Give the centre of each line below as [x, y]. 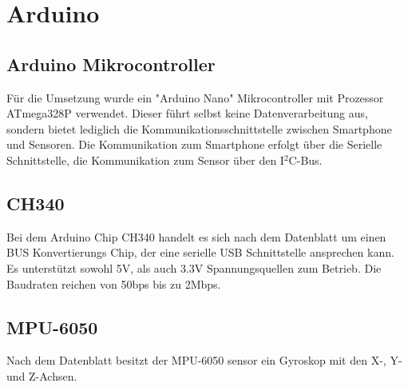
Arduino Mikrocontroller [111, 64]
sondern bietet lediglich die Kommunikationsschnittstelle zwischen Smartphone [199, 128]
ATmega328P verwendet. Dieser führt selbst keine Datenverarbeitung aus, [187, 113]
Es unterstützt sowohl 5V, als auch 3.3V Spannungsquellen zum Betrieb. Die [194, 267]
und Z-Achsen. [42, 375]
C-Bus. [305, 160]
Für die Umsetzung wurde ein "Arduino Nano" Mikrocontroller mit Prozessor [195, 97]
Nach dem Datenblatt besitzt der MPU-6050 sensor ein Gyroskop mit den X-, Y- [204, 360]
